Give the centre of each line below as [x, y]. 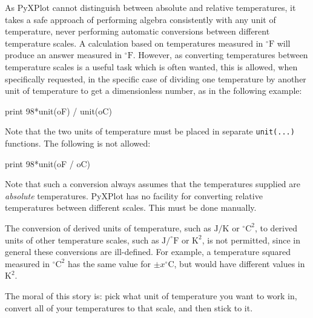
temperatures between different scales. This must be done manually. [131, 207]
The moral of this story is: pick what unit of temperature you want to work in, [151, 295]
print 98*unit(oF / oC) [48, 163]
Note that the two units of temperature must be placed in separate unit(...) [150, 131]
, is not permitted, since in [251, 240]
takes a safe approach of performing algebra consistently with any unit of [140, 19]
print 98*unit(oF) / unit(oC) [58, 111]
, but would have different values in [239, 263]
